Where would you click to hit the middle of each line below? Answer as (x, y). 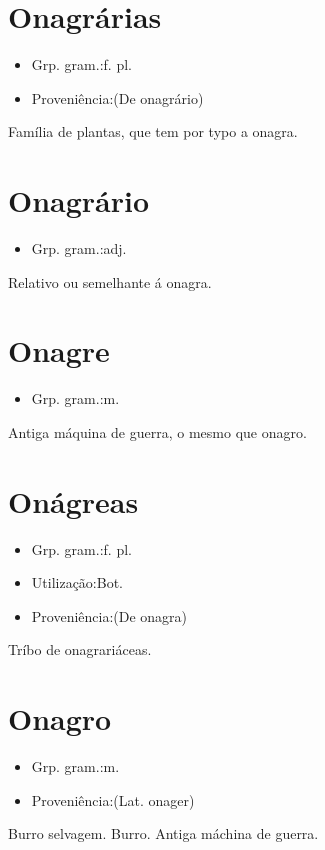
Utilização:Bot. (77, 582)
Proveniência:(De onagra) (109, 615)
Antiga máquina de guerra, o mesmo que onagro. (157, 431)
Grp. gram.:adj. (79, 248)
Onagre (59, 350)
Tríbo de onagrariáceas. (80, 649)
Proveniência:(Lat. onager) (113, 799)
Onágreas (73, 500)
